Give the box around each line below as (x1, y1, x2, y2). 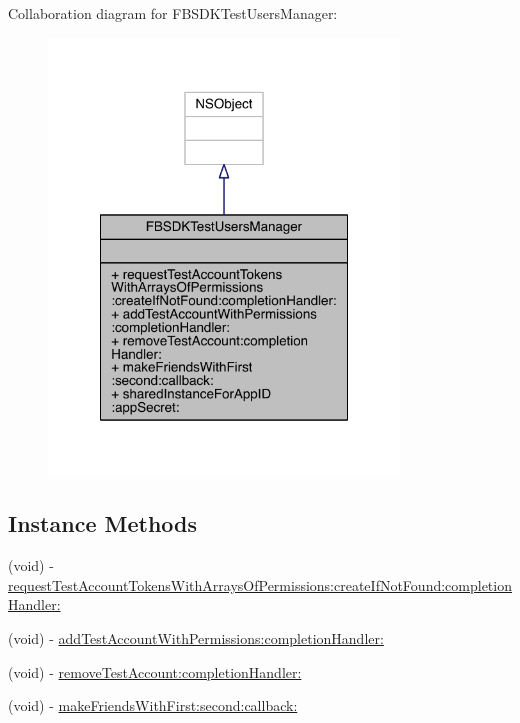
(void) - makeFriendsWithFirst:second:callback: (8, 695, 298, 716)
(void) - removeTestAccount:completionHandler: (8, 661, 302, 682)
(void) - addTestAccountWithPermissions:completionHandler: (8, 627, 384, 648)
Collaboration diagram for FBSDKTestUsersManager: (8, 3, 338, 23)
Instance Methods (8, 508, 197, 539)
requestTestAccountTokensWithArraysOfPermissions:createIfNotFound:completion (8, 574, 512, 595)
